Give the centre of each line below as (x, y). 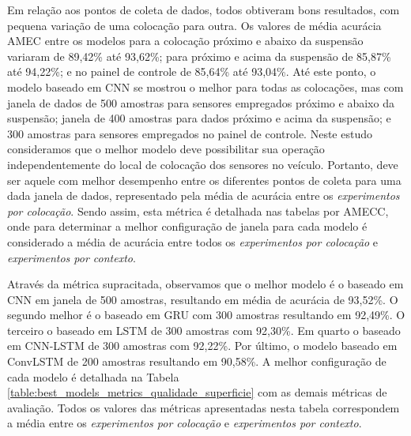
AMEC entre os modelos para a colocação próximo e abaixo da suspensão (185, 41)
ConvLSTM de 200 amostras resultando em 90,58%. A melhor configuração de (197, 361)
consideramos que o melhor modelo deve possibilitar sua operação (166, 149)
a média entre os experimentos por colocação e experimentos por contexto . (185, 423)
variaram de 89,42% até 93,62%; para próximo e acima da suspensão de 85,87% (199, 56)
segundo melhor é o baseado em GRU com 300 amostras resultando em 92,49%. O (206, 315)
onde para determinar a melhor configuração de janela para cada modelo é (187, 226)
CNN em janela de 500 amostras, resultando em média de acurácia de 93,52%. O (203, 299)
